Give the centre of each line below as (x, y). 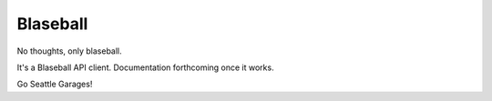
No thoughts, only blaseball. (69, 51)
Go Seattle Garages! (55, 84)
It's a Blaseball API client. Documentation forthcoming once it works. (145, 67)
